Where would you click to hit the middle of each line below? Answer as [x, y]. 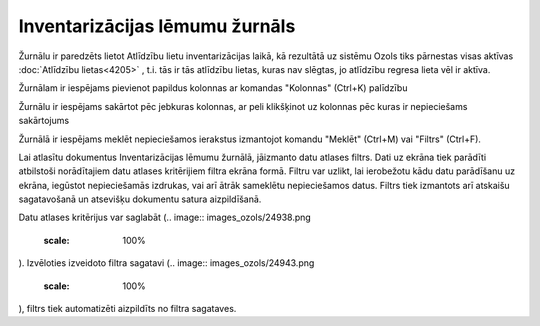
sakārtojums [44, 121]
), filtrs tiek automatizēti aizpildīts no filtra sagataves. [127, 309]
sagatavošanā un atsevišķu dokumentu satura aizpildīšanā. [140, 199]
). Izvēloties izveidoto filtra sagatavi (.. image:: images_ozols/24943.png [166, 263]
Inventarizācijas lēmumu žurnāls [157, 26]
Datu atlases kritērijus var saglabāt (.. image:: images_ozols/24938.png [165, 217]
